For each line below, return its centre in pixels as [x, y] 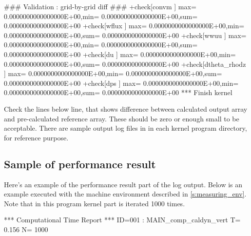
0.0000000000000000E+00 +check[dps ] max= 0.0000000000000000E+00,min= [121, 83]
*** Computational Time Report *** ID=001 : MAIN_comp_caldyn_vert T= [122, 220]
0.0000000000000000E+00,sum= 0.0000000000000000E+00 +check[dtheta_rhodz [125, 64]
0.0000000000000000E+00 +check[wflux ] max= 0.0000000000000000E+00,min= [124, 26]
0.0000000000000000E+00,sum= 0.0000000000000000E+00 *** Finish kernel [118, 92]
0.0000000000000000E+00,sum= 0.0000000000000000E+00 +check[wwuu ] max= [125, 35]
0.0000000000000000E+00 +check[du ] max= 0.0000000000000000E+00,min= [120, 54]
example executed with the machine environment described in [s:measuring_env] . [125, 194]
